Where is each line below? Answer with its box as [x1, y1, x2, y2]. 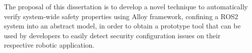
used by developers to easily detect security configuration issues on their [4, 30, 221, 40]
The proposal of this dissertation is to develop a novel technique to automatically [4, 1, 248, 11]
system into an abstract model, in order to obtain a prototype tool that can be [4, 21, 241, 31]
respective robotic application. [4, 40, 95, 50]
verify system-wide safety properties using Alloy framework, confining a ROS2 [4, 11, 238, 21]
